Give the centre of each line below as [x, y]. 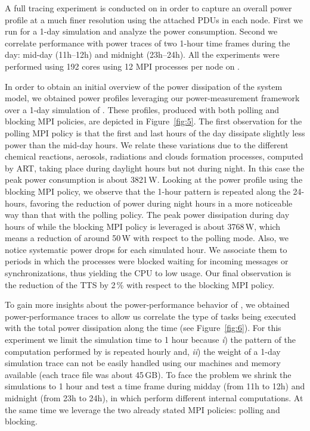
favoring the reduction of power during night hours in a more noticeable [161, 203]
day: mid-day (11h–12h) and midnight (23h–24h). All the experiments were [142, 54]
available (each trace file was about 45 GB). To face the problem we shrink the [148, 374]
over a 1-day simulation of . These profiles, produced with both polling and [142, 109]
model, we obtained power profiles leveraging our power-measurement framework [152, 98]
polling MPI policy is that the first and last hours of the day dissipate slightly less [155, 132]
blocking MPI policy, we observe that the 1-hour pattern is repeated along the [148, 191]
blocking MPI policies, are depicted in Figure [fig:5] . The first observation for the [154, 121]
